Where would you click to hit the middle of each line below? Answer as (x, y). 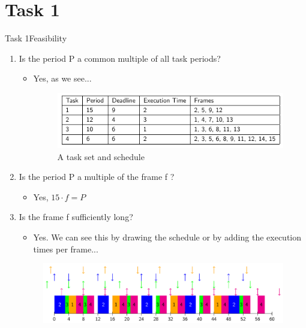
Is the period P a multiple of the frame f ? (97, 177)
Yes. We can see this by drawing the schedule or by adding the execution (167, 237)
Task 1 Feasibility (36, 38)
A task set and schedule (101, 156)
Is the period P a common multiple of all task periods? (120, 58)
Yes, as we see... (62, 78)
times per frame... (66, 249)
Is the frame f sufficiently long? (76, 217)
